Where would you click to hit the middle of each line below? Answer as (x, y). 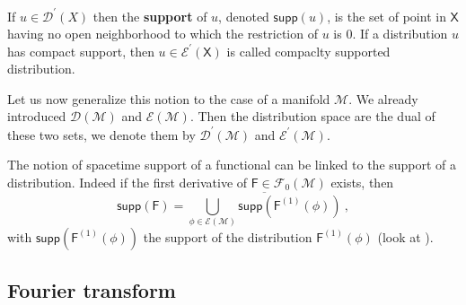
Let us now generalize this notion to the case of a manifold (169, 98)
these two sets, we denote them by (101, 134)
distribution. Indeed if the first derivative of (127, 182)
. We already (383, 98)
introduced (37, 116)
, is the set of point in (387, 16)
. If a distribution (400, 34)
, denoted (244, 16)
